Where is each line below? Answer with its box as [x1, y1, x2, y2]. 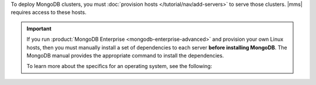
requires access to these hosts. [11, 9, 87, 16]
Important [26, 25, 52, 32]
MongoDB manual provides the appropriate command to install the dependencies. [26, 52, 224, 59]
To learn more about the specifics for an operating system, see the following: [26, 63, 212, 70]
